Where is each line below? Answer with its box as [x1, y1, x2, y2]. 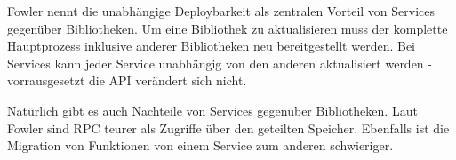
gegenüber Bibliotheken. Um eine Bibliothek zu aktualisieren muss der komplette [7, 19, 448, 37]
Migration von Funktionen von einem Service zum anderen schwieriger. [7, 136, 394, 155]
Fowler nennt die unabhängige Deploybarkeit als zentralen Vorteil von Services [7, 2, 436, 20]
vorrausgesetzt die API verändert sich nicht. [7, 71, 247, 90]
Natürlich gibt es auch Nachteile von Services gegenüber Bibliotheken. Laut [7, 100, 418, 119]
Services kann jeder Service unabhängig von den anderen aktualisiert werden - [7, 53, 432, 72]
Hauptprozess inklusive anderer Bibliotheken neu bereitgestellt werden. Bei [7, 36, 416, 55]
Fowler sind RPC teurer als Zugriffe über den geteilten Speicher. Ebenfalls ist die [7, 118, 450, 137]
